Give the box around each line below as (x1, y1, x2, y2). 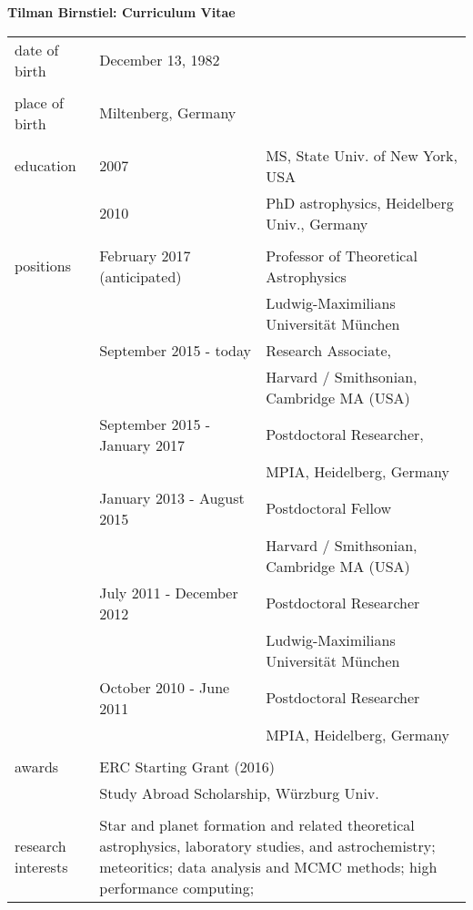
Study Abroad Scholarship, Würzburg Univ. (99, 782, 379, 803)
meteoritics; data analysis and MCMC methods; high (99, 855, 438, 877)
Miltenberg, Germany (99, 102, 236, 124)
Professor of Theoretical (266, 244, 418, 266)
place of (15, 91, 64, 113)
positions (15, 255, 71, 277)
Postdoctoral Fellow (266, 497, 392, 519)
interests (15, 855, 68, 877)
